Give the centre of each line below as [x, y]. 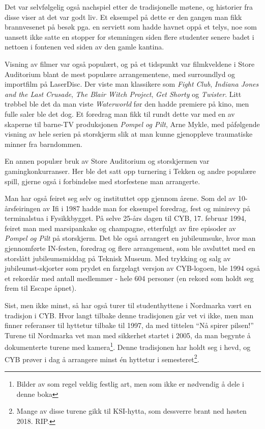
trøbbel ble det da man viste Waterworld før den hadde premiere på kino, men [127, 104]
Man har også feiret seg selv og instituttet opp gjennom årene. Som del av [120, 198]
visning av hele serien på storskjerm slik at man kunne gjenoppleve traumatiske [129, 134]
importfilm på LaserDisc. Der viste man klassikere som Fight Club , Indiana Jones [132, 84]
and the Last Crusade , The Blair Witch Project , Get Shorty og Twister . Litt [123, 94]
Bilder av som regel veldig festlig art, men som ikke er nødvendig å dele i [130, 383]
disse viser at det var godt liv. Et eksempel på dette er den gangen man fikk [123, 17]
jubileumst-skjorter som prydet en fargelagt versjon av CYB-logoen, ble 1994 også [132, 268]
